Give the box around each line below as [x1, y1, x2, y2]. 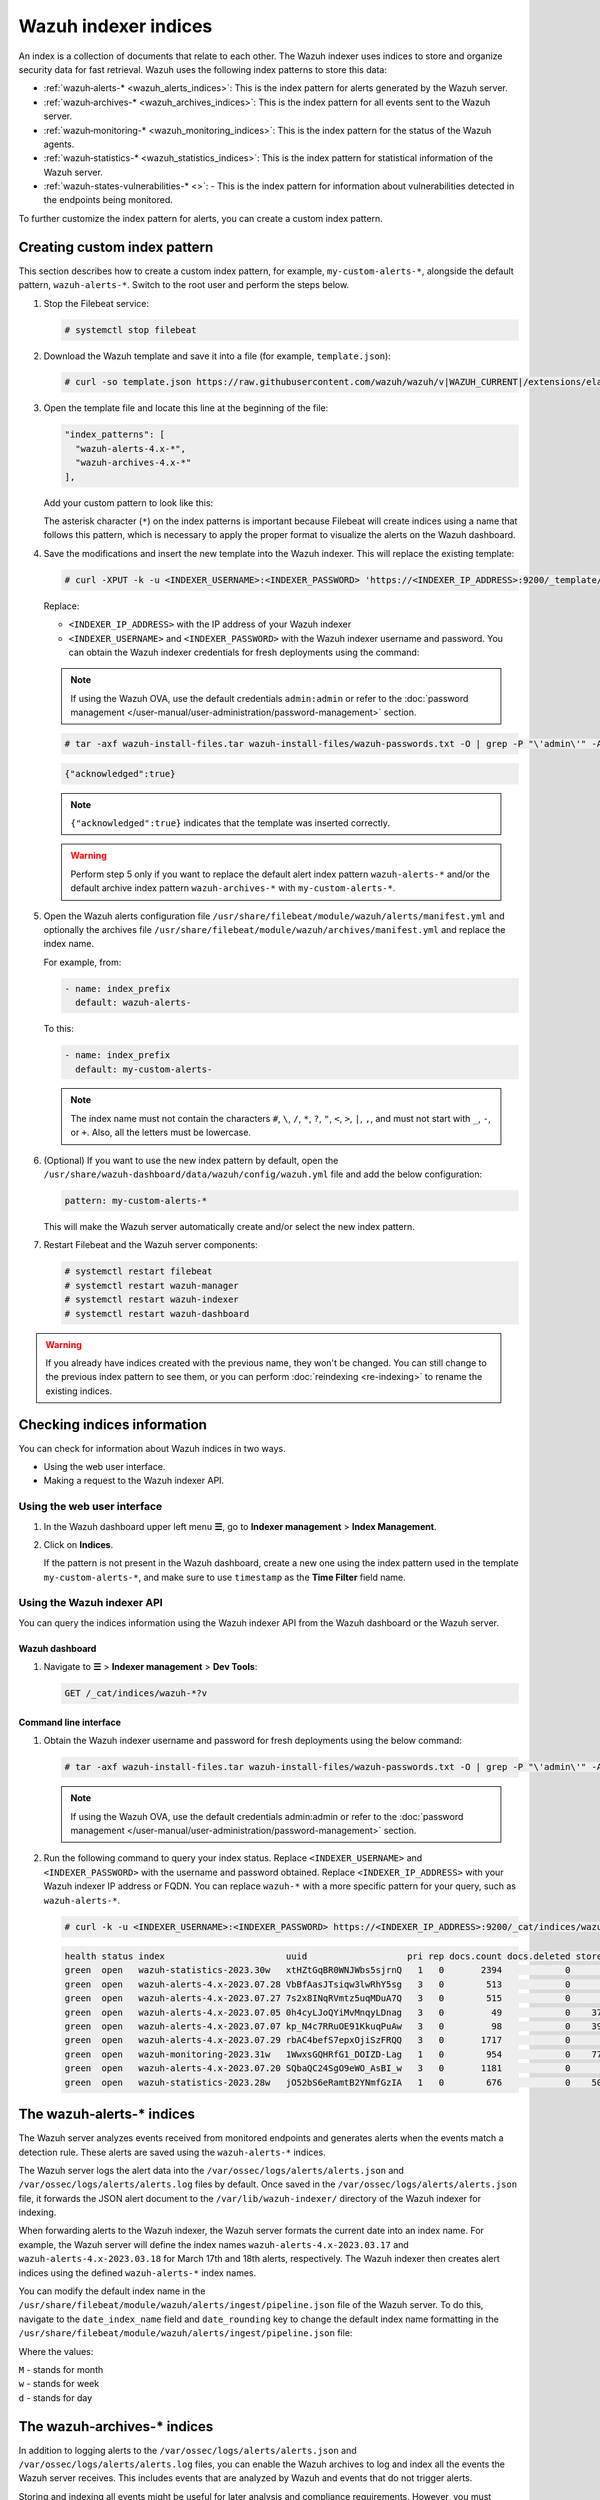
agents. [43, 138, 75, 150]
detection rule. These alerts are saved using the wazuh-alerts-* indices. [18, 2146, 326, 2158]
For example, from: [43, 956, 122, 968]
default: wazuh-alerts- [75, 997, 192, 1009]
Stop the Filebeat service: [43, 297, 150, 309]
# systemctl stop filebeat [64, 324, 197, 335]
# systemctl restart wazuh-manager [64, 1280, 239, 1291]
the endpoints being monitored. [43, 194, 174, 206]
